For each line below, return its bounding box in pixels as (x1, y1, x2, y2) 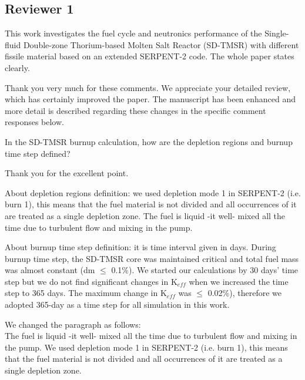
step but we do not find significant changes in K (5, 275, 177, 287)
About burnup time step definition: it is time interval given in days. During (5, 241, 276, 253)
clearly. (5, 61, 30, 73)
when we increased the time (189, 275, 289, 287)
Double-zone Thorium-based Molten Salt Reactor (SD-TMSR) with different (23, 38, 299, 51)
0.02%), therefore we (207, 287, 281, 299)
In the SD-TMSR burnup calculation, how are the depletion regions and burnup (5, 135, 293, 147)
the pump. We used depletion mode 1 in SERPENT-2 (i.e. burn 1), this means (5, 341, 288, 353)
